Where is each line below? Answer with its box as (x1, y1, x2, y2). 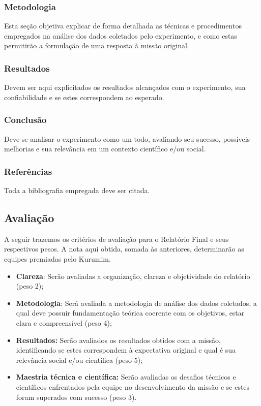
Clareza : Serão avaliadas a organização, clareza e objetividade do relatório (16, 270, 250, 281)
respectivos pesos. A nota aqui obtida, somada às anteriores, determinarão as (4, 243, 244, 254)
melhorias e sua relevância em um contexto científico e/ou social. (4, 143, 206, 154)
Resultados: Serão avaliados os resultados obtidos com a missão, (16, 334, 221, 345)
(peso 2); (16, 280, 44, 291)
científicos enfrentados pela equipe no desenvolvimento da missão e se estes (16, 381, 250, 392)
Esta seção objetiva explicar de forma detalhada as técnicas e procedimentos (4, 20, 242, 31)
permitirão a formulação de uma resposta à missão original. (4, 40, 189, 51)
